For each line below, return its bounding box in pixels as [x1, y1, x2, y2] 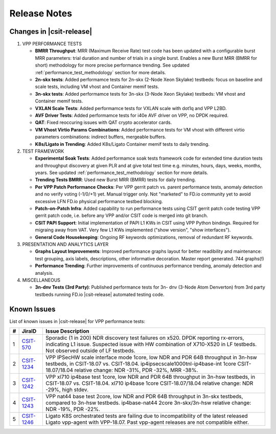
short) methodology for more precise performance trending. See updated [35, 62, 190, 69]
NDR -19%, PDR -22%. [45, 406, 101, 413]
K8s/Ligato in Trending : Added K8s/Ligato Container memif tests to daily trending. [35, 141, 210, 147]
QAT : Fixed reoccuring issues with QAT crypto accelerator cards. [35, 119, 172, 125]
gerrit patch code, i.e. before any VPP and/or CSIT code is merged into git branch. [35, 212, 208, 219]
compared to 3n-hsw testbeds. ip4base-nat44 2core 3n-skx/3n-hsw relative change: [45, 399, 251, 406]
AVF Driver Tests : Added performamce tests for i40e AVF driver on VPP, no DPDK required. [35, 112, 228, 118]
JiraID [21, 328, 37, 335]
